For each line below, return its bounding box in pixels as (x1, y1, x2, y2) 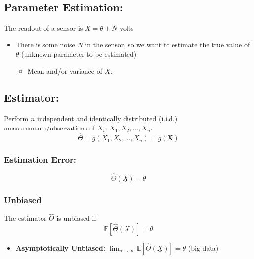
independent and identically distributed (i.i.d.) (37, 113, 178, 123)
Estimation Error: (4, 153, 77, 166)
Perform (4, 113, 29, 123)
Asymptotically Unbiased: (15, 242, 106, 253)
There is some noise (15, 39, 75, 49)
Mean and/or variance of (27, 65, 102, 76)
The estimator (4, 213, 47, 223)
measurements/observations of (4, 123, 95, 133)
